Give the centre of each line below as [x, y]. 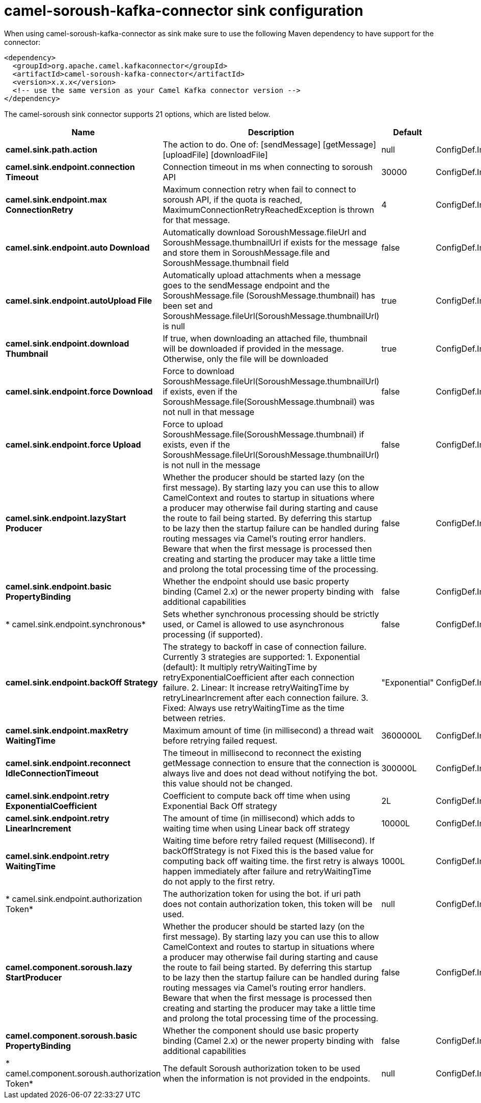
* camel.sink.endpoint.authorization [74, 899]
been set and [188, 305]
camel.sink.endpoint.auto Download [78, 247]
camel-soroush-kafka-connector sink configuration [184, 11]
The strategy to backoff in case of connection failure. [265, 646]
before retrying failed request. [220, 740]
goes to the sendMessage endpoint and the [246, 285]
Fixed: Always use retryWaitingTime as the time [253, 708]
